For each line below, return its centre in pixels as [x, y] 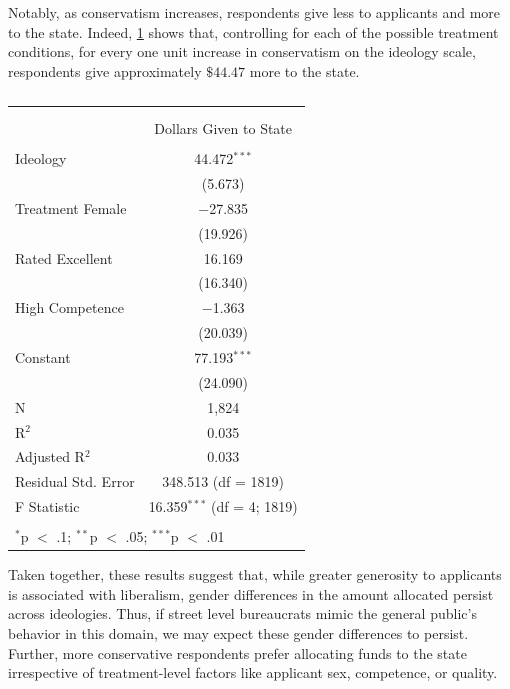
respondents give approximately [105, 70]
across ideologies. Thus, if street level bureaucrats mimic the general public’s [242, 613]
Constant [43, 356]
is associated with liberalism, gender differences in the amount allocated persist [251, 593]
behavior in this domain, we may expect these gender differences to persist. [238, 633]
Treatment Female [71, 207]
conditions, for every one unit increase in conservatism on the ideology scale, [242, 51]
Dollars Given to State [223, 128]
